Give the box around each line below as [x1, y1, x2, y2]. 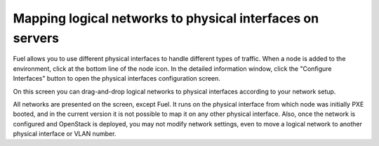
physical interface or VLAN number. [13, 130, 117, 138]
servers [13, 30, 60, 46]
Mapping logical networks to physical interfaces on [13, 11, 319, 26]
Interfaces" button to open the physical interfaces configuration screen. [13, 74, 221, 83]
